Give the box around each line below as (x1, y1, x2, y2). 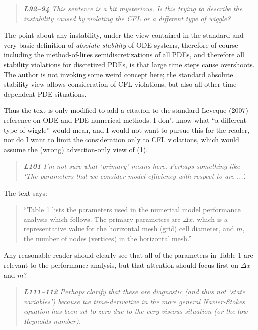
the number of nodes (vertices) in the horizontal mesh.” (23, 233, 192, 243)
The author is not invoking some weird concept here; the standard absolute (4, 69, 233, 79)
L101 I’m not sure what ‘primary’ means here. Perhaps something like (23, 161, 240, 171)
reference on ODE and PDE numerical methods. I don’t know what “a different (4, 114, 246, 125)
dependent (4, 88, 36, 99)
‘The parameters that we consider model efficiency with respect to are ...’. (23, 170, 246, 181)
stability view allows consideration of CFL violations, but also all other (4, 79, 221, 89)
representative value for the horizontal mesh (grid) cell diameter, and (23, 223, 234, 234)
